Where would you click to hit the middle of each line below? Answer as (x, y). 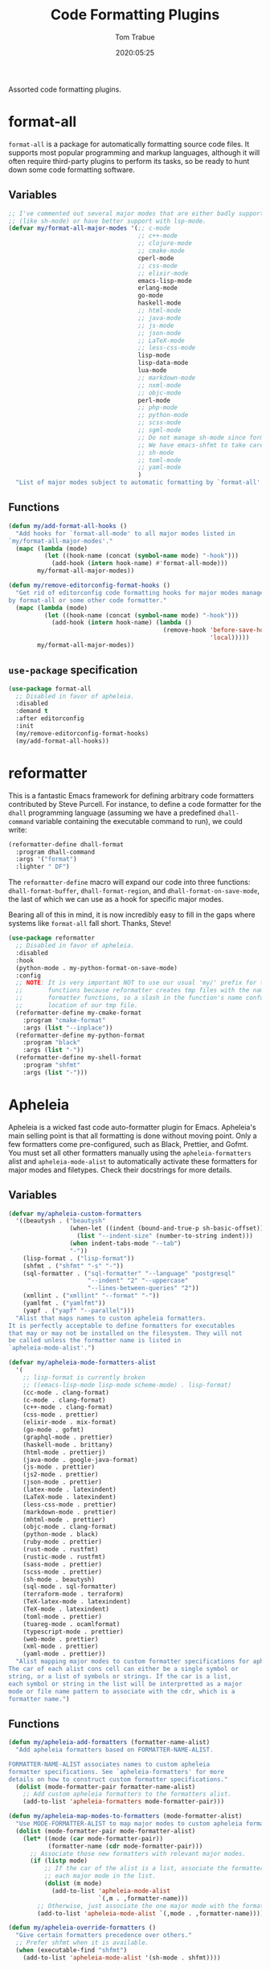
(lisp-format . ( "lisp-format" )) (79, 1258)
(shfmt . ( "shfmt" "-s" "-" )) (74, 1266)
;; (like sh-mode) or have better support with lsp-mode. (107, 221)
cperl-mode (156, 258)
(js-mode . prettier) (59, 1467)
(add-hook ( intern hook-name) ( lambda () (122, 623)
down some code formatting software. (72, 170)
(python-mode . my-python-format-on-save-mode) (97, 968)
